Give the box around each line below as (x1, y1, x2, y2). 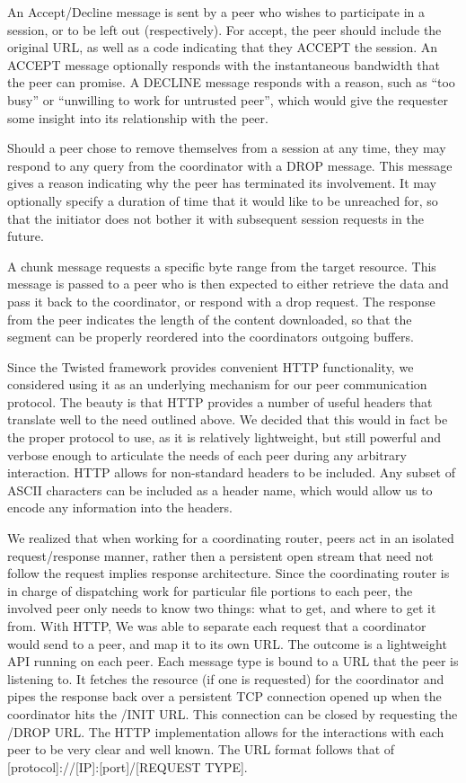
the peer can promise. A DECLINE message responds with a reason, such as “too (7, 73, 455, 92)
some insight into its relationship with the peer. (7, 108, 268, 127)
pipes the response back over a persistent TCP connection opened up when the (7, 687, 442, 706)
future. (7, 227, 44, 245)
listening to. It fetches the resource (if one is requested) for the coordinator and (7, 669, 444, 688)
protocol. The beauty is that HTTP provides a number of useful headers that (7, 392, 433, 411)
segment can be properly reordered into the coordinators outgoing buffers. (7, 327, 414, 346)
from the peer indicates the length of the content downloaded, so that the (7, 309, 412, 328)
